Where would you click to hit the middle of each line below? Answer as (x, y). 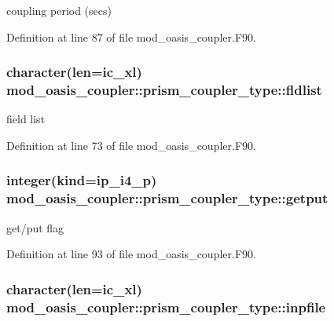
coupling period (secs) (59, 10)
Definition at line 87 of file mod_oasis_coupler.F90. (131, 36)
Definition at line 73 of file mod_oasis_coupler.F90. (131, 145)
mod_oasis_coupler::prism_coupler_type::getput (167, 198)
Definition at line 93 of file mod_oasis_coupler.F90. (131, 254)
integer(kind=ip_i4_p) (82, 180)
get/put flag (35, 227)
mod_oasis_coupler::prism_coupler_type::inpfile (166, 306)
